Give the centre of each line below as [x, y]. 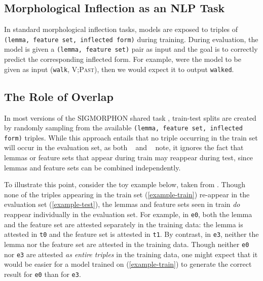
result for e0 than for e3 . [43, 274]
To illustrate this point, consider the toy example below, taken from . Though [125, 184]
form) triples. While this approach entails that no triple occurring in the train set [131, 137]
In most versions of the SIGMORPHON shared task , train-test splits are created [130, 117]
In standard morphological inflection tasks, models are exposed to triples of [121, 29]
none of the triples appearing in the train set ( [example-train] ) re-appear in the [127, 194]
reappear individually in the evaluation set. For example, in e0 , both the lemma [128, 214]
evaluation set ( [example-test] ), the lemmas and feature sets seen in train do [122, 204]
